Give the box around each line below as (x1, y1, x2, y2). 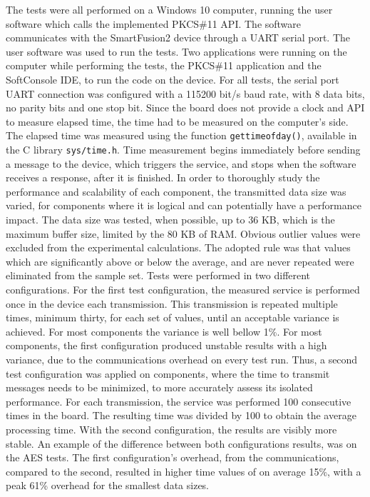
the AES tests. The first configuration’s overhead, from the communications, (6, 450, 339, 465)
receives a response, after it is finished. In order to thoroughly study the (6, 170, 320, 185)
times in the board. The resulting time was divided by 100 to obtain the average (6, 408, 356, 423)
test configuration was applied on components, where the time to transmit (6, 366, 330, 381)
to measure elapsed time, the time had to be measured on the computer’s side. (6, 114, 349, 129)
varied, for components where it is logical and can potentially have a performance (6, 198, 361, 213)
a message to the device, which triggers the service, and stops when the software (6, 156, 356, 171)
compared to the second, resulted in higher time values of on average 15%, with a (6, 463, 361, 478)
